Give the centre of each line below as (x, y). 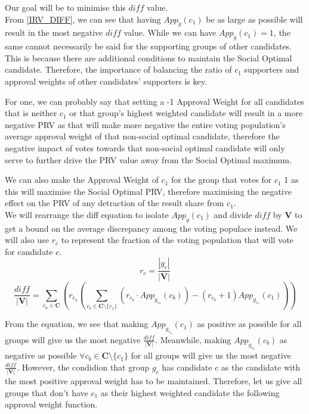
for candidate (29, 251)
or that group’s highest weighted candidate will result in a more (186, 113)
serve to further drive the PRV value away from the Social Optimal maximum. (148, 159)
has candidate (187, 367)
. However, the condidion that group (83, 367)
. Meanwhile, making (193, 339)
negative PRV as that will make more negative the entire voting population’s (145, 124)
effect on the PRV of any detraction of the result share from (115, 203)
